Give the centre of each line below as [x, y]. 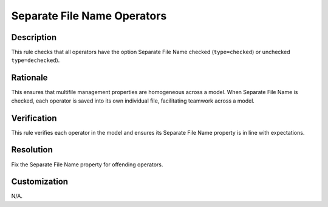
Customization [40, 182]
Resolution [32, 150]
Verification [34, 118]
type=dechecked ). [36, 60]
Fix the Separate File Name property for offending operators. [87, 165]
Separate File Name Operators [89, 16]
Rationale [29, 78]
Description [34, 37]
